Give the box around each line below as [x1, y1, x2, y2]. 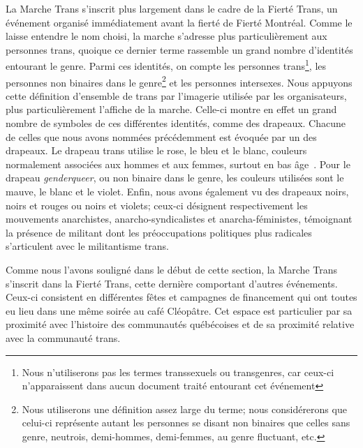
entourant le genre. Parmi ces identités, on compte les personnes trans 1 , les [6, 57, 327, 73]
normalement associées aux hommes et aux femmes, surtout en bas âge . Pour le [6, 156, 350, 171]
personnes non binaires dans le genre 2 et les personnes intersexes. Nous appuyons [6, 73, 353, 89]
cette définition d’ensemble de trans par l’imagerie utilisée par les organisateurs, [6, 88, 347, 103]
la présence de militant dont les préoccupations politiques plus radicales [6, 225, 312, 239]
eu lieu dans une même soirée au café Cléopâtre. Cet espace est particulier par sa [6, 303, 353, 318]
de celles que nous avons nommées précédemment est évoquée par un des [6, 129, 317, 144]
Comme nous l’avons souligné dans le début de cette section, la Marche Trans [6, 262, 337, 276]
